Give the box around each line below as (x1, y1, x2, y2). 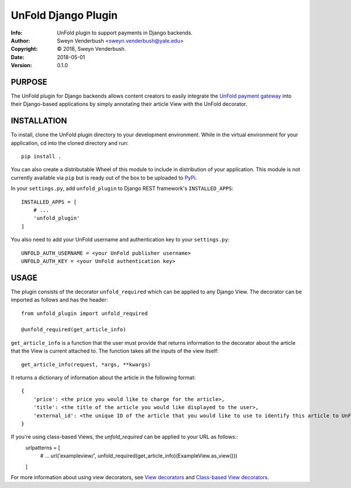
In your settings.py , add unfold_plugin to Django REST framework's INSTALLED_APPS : (11, 185, 234, 192)
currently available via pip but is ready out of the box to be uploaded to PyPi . (11, 174, 197, 181)
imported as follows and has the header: (11, 296, 108, 303)
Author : (11, 37, 30, 44)
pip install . (21, 153, 61, 160)
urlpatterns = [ (25, 444, 61, 451)
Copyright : (11, 46, 38, 53)
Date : (11, 53, 25, 61)
